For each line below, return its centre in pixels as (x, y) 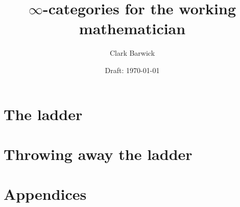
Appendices (45, 194)
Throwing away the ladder (98, 154)
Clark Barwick (132, 53)
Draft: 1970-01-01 (132, 70)
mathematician (132, 28)
